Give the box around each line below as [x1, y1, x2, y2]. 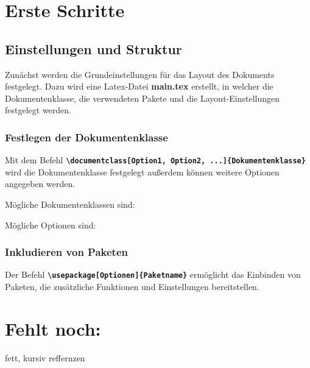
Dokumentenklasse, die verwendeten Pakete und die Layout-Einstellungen [5, 91, 280, 104]
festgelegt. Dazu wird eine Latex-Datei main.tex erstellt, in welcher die [5, 80, 273, 93]
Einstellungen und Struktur [5, 39, 182, 58]
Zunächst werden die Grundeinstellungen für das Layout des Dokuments [5, 68, 275, 80]
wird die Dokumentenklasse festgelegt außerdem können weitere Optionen [5, 165, 280, 178]
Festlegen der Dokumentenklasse [5, 129, 168, 144]
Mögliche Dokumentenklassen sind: [5, 198, 135, 211]
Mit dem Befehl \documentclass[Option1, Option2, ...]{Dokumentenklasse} [5, 154, 306, 166]
